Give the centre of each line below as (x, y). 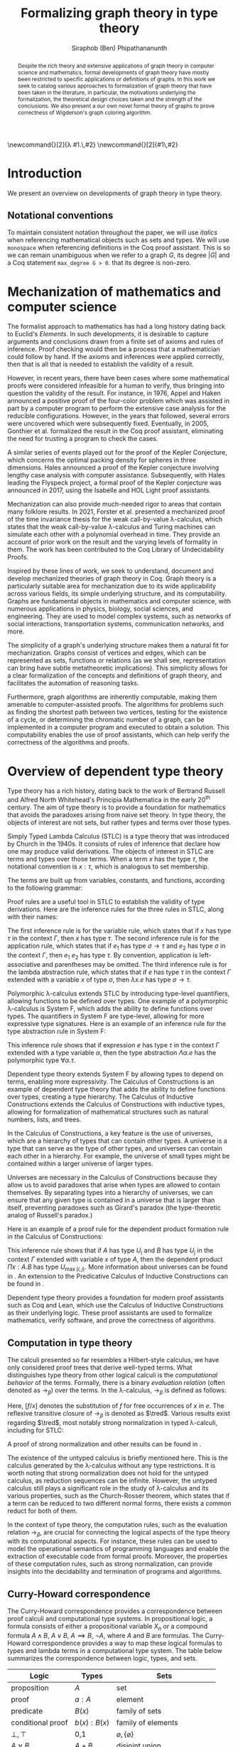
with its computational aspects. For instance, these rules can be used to (113, 1541)
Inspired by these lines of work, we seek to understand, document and (111, 571)
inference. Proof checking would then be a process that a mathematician (114, 349)
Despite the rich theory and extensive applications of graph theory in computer (116, 66)
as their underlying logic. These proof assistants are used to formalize (110, 1313)
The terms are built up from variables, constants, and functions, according (116, 881)
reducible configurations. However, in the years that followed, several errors (118, 416)
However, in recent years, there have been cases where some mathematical (118, 378)
